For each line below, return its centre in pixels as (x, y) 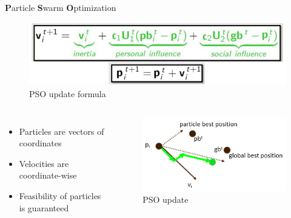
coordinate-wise (48, 175)
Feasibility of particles (60, 195)
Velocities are (44, 163)
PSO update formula (68, 94)
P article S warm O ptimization (61, 7)
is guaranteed (44, 207)
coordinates (40, 143)
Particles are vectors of (62, 131)
